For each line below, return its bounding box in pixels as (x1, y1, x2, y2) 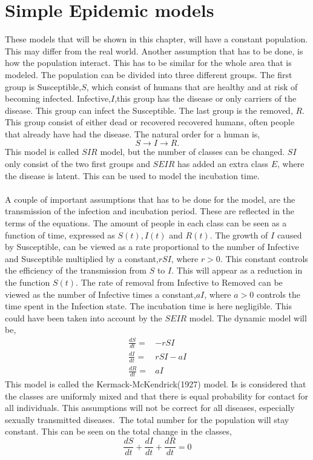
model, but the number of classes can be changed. (100, 145, 285, 158)
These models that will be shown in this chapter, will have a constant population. (5, 33, 308, 45)
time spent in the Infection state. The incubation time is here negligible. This (5, 300, 292, 312)
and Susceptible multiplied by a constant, (5, 252, 159, 264)
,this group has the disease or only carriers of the (114, 92, 297, 105)
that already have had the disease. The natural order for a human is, (5, 127, 260, 140)
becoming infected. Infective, (5, 92, 111, 105)
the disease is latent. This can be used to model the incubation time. (5, 169, 260, 182)
